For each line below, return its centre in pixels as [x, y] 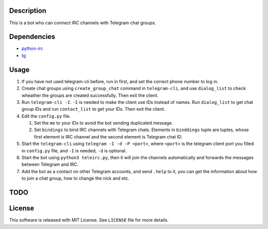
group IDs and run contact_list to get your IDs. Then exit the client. [94, 109]
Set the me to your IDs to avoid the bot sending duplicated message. [103, 123]
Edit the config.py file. [46, 116]
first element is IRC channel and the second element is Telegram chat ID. [108, 137]
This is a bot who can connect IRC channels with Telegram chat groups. [83, 23]
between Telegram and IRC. [50, 164]
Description [28, 11]
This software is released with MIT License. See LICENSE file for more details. [89, 220]
